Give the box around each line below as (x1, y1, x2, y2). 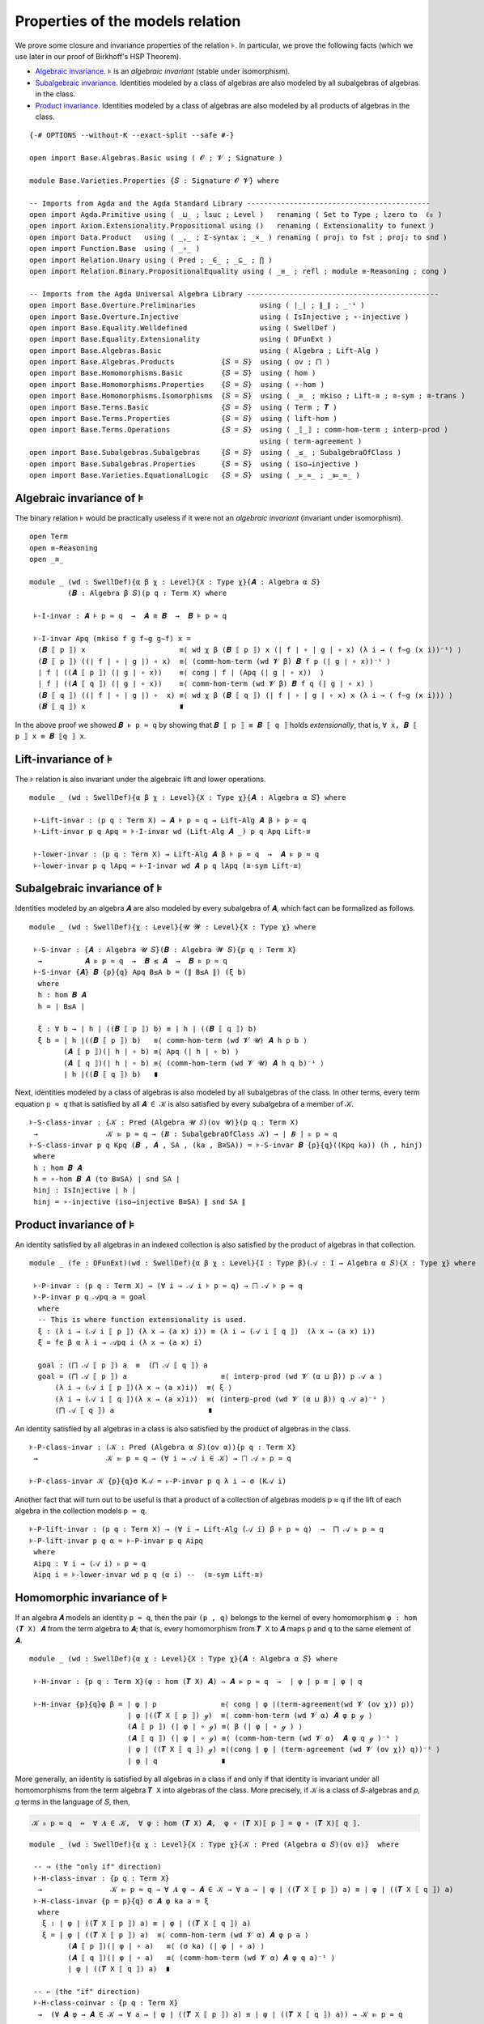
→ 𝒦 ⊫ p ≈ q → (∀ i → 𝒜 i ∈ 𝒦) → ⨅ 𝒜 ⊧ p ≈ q (33, 1454, 291, 1463)
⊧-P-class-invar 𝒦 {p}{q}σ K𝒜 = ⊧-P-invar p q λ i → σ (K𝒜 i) (29, 1477, 287, 1486)
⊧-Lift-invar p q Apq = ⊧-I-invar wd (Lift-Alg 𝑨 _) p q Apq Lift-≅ (33, 827, 311, 836)
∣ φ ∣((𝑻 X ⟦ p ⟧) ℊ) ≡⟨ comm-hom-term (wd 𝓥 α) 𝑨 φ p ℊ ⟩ (126, 1711, 373, 1720)
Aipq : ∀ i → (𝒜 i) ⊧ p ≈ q (33, 1558, 146, 1568)
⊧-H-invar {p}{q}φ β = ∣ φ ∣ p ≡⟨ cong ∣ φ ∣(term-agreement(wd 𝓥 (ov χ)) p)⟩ (33, 1699, 414, 1708)
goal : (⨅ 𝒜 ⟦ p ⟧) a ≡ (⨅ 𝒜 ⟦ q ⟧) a (37, 1360, 208, 1370)
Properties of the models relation (15, 12, 241, 30)
